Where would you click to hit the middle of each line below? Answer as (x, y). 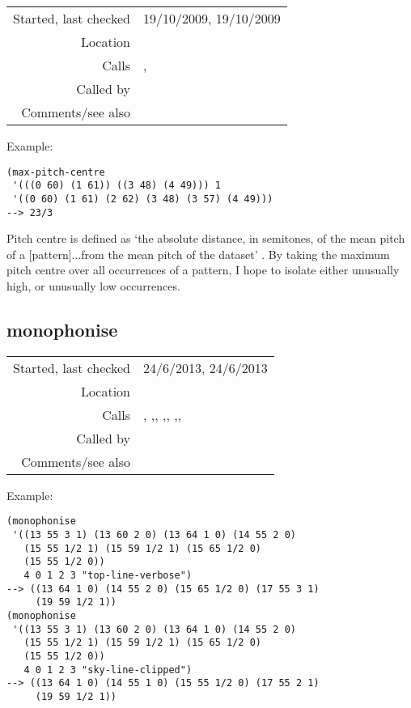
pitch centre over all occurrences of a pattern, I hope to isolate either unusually (203, 270)
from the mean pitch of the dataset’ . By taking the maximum (235, 254)
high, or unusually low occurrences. (93, 286)
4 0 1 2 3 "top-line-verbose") (108, 576)
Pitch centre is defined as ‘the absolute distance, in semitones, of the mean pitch (206, 238)
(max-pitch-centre (56, 172)
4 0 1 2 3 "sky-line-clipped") (108, 670)
